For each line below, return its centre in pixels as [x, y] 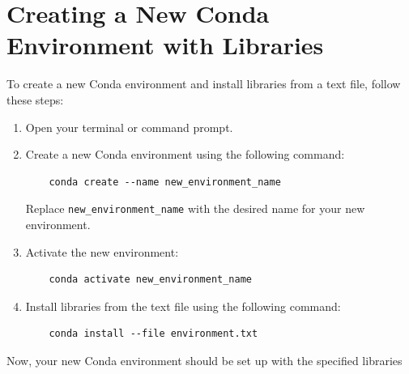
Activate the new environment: [102, 251]
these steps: [35, 99]
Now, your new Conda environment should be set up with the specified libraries [204, 360]
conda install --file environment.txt [153, 334]
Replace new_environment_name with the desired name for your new [195, 208]
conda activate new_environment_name [150, 280]
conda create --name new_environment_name [165, 182]
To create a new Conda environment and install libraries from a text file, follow [204, 84]
